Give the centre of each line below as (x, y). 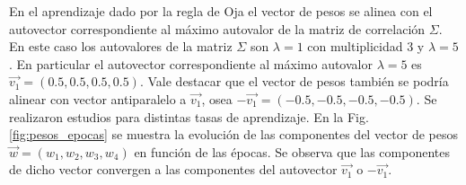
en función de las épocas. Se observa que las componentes (292, 151)
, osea (217, 98)
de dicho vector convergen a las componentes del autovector (173, 169)
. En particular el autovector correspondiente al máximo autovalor (191, 63)
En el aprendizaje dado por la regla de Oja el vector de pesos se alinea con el (221, 11)
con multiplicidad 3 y (366, 46)
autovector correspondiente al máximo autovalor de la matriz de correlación (217, 28)
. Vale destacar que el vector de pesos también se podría (294, 81)
